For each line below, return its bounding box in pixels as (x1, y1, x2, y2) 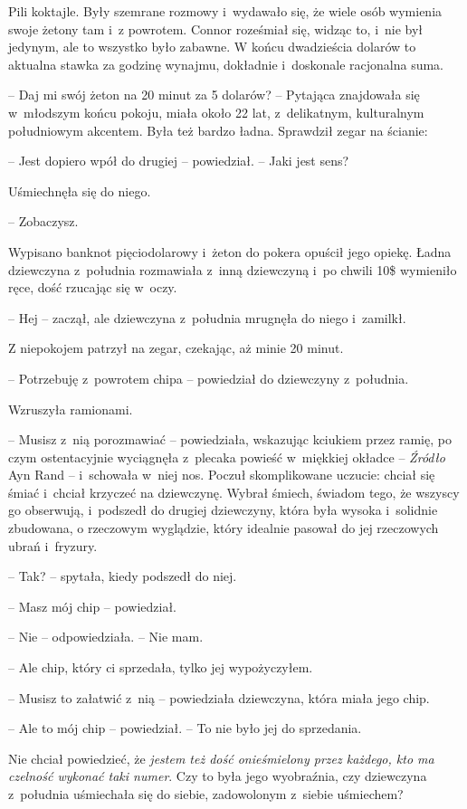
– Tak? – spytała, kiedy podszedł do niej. (8, 566, 237, 585)
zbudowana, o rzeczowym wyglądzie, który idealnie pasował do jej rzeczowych (8, 519, 439, 538)
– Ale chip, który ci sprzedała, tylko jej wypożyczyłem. (8, 658, 313, 677)
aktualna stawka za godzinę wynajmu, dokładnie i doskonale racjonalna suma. (8, 54, 444, 73)
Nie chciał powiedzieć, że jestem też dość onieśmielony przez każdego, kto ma (8, 748, 434, 767)
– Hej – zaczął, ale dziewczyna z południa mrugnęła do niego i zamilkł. (8, 308, 406, 327)
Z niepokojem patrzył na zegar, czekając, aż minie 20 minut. (8, 338, 344, 357)
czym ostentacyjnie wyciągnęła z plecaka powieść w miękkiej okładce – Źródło (8, 447, 445, 466)
